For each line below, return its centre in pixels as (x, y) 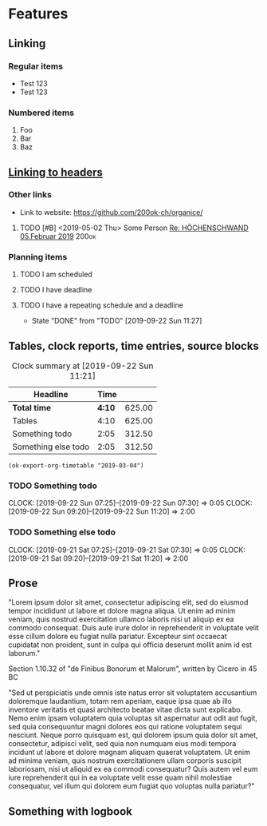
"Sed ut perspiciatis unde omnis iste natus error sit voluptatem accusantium (133, 693)
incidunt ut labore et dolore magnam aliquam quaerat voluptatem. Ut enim (130, 753)
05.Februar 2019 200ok (58, 236)
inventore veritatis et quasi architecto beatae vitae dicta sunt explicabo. (126, 710)
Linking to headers (56, 172)
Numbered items (41, 113)
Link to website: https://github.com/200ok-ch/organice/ (111, 212)
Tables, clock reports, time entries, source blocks (133, 345)
